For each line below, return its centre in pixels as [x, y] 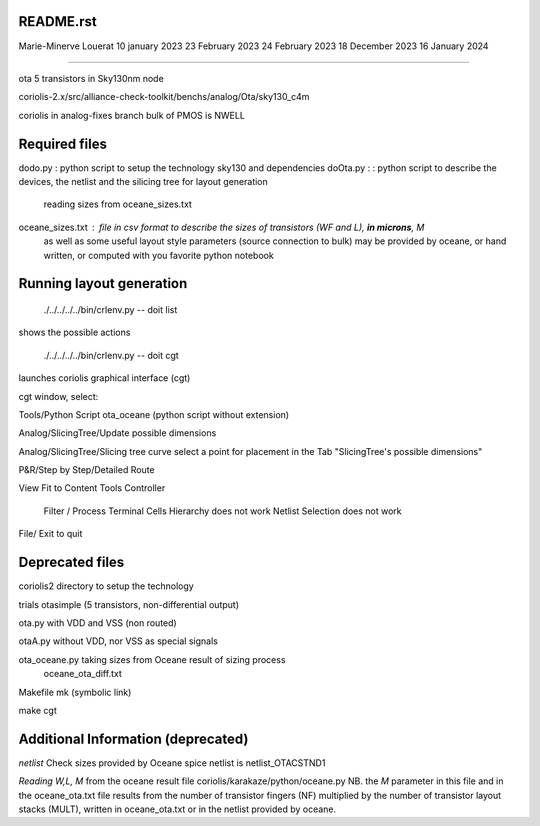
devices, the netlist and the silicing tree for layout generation [143, 181]
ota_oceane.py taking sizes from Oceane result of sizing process [152, 659]
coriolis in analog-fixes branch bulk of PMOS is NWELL [131, 115]
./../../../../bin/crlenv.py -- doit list [110, 309]
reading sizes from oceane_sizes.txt [117, 204]
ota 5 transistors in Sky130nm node [91, 78]
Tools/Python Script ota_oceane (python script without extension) [154, 414]
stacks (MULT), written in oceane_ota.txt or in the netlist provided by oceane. [177, 809]
